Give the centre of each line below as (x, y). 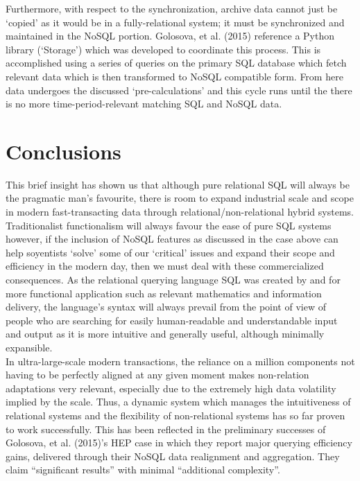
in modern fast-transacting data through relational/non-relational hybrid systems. (180, 212)
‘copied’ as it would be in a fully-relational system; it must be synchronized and (175, 22)
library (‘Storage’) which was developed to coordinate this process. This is (163, 49)
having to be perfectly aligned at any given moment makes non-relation (157, 375)
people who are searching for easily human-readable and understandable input (172, 320)
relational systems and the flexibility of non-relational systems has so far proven (175, 415)
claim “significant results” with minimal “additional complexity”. (143, 470)
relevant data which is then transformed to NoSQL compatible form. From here (174, 76)
